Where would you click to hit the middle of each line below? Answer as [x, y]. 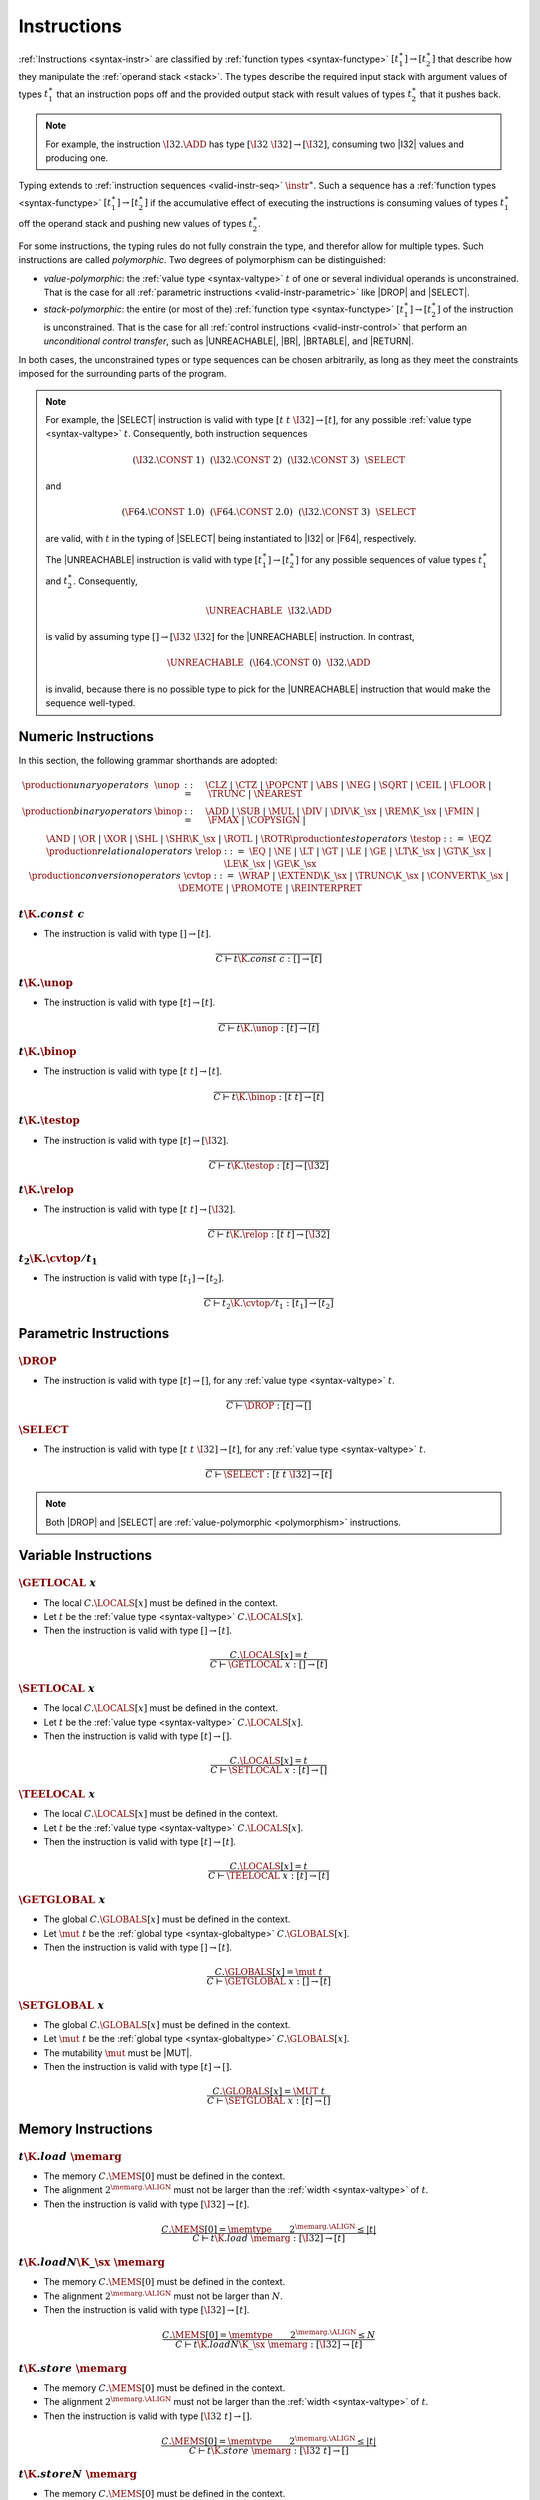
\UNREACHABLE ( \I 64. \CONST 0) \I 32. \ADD [268, 663]
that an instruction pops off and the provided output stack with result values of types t [234, 94]
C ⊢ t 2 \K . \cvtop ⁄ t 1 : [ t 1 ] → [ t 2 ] [268, 1304]
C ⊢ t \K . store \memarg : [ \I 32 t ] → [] [268, 2450]
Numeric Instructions [86, 736]
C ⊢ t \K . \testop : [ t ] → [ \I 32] [268, 1165]
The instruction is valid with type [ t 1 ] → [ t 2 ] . [134, 1278]
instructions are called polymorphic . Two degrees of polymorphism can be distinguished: [202, 260]
